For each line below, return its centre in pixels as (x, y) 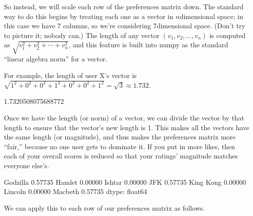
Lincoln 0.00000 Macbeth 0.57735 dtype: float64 (76, 191)
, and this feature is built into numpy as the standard (148, 45)
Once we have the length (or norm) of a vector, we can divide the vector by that (124, 117)
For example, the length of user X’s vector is (70, 75)
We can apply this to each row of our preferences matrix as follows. (104, 207)
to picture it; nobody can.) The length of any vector (82, 35)
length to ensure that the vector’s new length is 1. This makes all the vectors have (127, 127)
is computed (227, 35)
